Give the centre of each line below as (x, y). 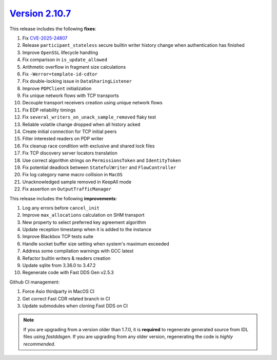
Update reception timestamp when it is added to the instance (87, 230)
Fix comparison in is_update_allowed (65, 60)
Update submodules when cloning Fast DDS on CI (75, 306)
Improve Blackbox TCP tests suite (58, 237)
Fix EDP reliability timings (49, 110)
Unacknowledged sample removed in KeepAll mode (77, 182)
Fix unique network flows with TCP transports (71, 96)
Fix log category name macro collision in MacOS (73, 175)
